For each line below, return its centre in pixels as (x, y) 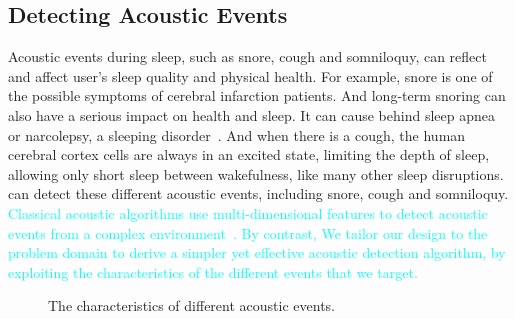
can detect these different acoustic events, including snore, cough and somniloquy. (258, 193)
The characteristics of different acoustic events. (191, 305)
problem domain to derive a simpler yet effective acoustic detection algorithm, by (257, 252)
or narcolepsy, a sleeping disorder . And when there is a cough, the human (237, 134)
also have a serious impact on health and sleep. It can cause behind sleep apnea (251, 114)
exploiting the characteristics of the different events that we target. (213, 271)
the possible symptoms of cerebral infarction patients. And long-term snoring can (257, 95)
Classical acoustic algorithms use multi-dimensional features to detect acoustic (248, 212)
